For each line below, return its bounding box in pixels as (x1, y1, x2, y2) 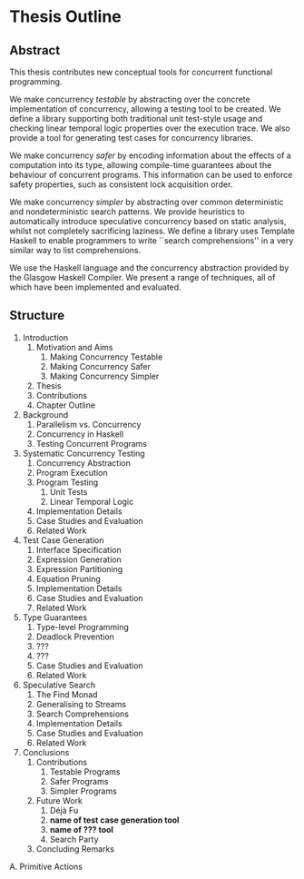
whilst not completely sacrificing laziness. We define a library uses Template (9, 225, 296, 236)
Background (22, 409, 69, 420)
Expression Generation (35, 554, 123, 565)
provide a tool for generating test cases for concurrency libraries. (9, 133, 254, 143)
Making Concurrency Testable (49, 351, 163, 362)
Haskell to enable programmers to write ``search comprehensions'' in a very (9, 235, 294, 246)
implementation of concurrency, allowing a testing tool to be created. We (9, 104, 281, 114)
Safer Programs (49, 775, 109, 786)
